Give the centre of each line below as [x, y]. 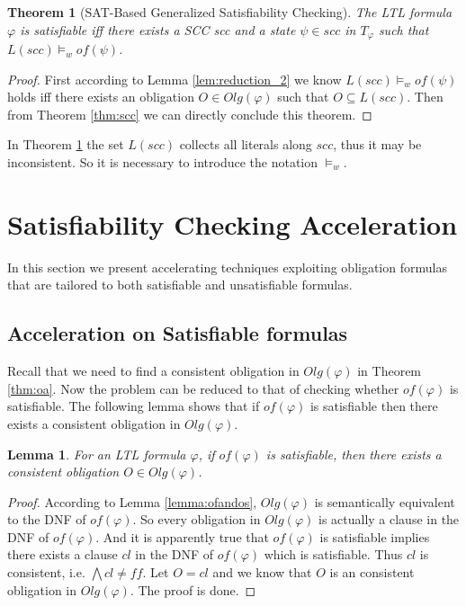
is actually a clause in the [389, 519]
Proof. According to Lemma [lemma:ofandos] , [132, 501]
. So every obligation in [197, 519]
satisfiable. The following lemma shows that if [134, 406]
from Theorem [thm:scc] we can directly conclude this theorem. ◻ [190, 114]
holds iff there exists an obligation [101, 97]
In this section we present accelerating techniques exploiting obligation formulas [227, 267]
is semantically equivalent [385, 501]
